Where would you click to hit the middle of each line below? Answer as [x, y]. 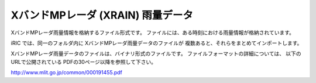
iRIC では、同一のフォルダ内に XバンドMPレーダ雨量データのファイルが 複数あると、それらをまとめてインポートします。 [157, 43]
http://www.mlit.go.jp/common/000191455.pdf [67, 73]
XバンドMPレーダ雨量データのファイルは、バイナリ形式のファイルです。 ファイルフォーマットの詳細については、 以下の [156, 54]
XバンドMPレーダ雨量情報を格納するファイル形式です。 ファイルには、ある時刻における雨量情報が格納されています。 [153, 33]
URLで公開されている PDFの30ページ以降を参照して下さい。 [83, 62]
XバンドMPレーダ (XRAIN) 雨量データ [102, 15]
